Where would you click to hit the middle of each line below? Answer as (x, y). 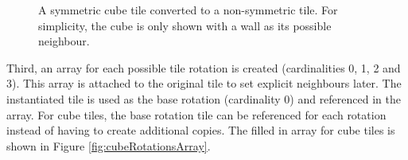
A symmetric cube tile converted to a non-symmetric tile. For (188, 10)
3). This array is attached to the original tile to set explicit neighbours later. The (204, 83)
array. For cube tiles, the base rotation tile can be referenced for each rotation (196, 114)
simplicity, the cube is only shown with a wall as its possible (185, 25)
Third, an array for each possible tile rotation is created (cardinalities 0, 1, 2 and (204, 67)
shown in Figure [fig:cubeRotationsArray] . (109, 145)
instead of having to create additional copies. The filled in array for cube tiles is (201, 130)
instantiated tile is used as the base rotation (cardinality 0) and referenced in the (204, 98)
